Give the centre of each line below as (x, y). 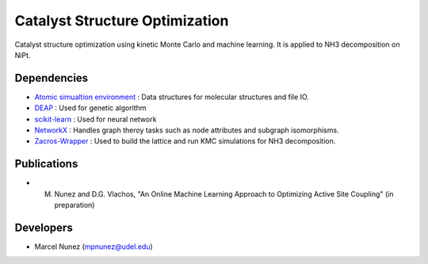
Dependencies (52, 78)
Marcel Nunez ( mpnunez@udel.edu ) (94, 247)
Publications (46, 164)
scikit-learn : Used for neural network (96, 119)
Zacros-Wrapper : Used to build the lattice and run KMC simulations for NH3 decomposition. (185, 141)
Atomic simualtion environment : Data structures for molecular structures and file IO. (172, 97)
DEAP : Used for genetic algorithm (90, 108)
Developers (44, 227)
